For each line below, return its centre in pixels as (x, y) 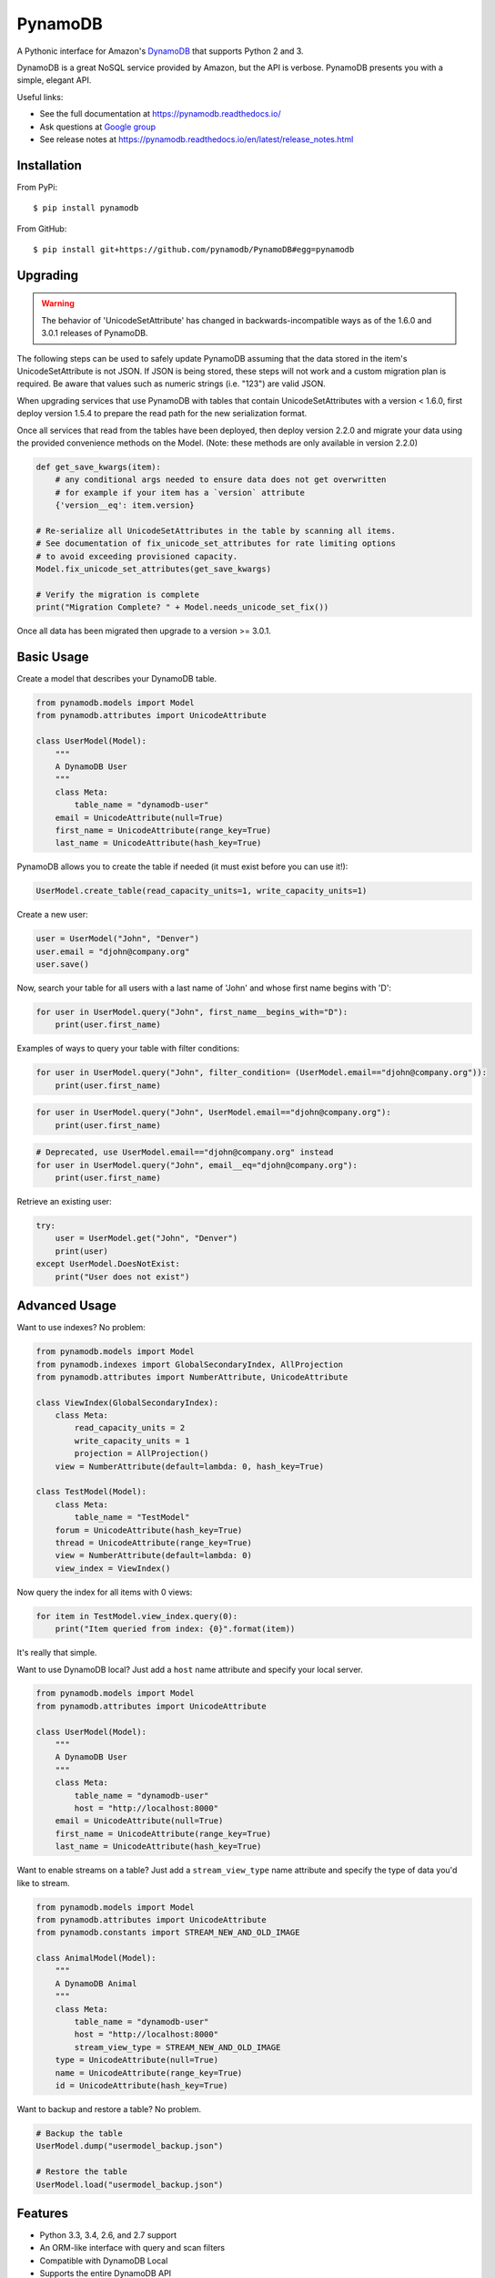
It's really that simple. (57, 1653)
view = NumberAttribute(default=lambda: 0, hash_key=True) (190, 1466)
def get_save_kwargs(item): (98, 467)
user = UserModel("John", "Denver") (118, 939)
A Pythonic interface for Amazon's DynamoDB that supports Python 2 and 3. (160, 51)
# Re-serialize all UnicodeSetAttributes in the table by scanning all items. (216, 530)
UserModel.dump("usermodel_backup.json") (130, 2146)
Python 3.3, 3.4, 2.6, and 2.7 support (108, 2235)
